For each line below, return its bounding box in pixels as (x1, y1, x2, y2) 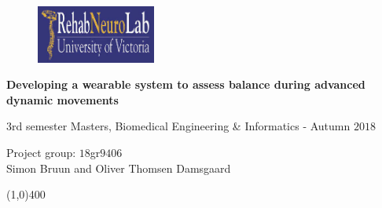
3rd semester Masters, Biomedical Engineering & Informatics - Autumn (6, 118, 351, 134)
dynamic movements (6, 91, 119, 108)
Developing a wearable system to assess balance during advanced (6, 76, 365, 93)
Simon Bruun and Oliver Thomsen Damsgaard (6, 159, 231, 176)
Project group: (6, 144, 76, 161)
